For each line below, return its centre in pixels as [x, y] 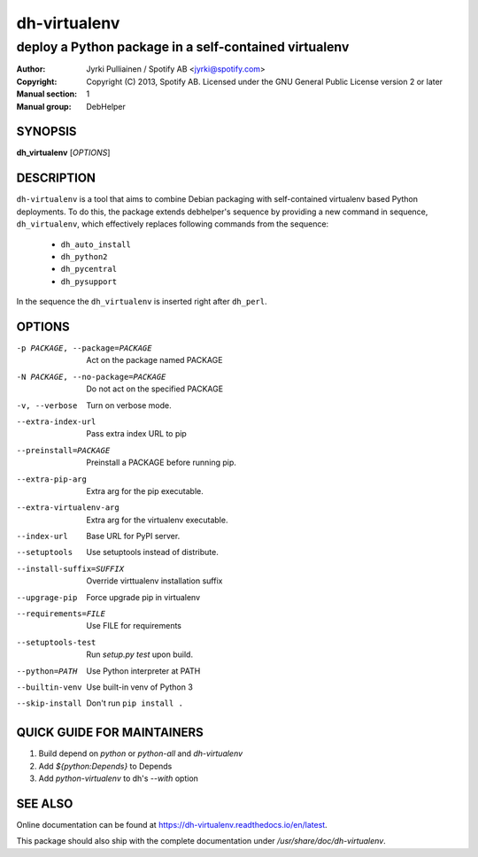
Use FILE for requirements [134, 626]
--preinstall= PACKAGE [63, 450]
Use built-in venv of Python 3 [140, 687]
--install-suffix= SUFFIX [70, 568]
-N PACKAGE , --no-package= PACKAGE [91, 377]
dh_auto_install [96, 244]
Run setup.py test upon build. [140, 654]
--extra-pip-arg [52, 479]
